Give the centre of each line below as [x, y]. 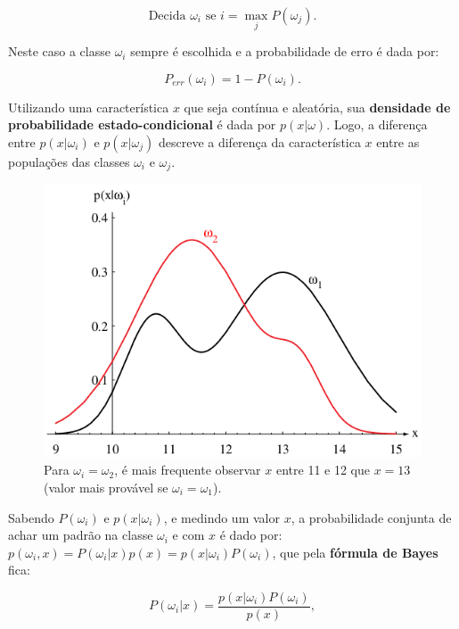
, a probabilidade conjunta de [371, 517]
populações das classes [69, 161]
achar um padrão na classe [81, 535]
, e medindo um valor [221, 517]
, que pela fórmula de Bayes [355, 552]
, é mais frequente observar [188, 470]
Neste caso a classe [59, 51]
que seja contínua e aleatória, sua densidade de [317, 107]
